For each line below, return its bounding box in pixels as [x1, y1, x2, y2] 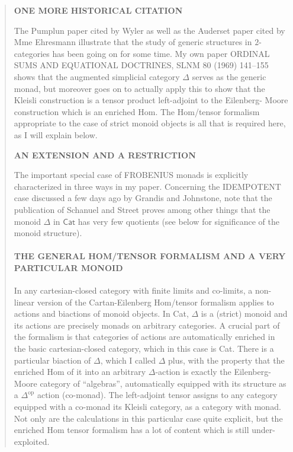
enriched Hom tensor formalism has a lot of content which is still [14, 424, 249, 436]
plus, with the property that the [168, 354, 285, 366]
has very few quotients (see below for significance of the [78, 215, 279, 227]
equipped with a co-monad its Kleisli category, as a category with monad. [14, 400, 281, 413]
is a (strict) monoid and [201, 307, 288, 320]
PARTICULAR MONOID [14, 261, 123, 273]
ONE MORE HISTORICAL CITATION [14, 4, 183, 16]
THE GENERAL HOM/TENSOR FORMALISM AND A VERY [14, 250, 286, 262]
